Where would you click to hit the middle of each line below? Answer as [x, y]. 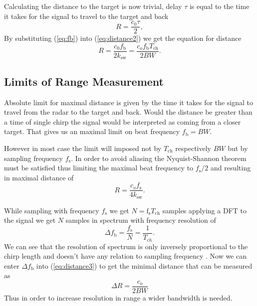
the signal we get [30, 220]
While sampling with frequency [52, 210]
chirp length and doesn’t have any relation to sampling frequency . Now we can [125, 256]
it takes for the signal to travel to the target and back [86, 16]
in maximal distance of [39, 177]
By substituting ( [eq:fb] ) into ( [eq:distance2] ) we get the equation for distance [123, 38]
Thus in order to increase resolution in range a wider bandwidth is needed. [118, 297]
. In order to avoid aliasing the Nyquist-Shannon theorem [159, 158]
